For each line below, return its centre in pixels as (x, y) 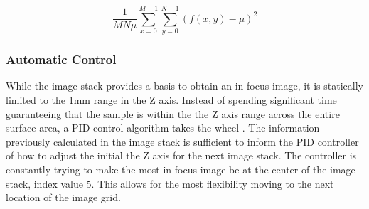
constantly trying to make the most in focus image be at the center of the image (181, 169)
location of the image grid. (63, 197)
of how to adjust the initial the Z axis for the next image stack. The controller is (181, 155)
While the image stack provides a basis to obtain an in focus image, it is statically (184, 86)
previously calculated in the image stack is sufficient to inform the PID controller (182, 141)
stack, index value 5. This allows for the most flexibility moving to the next (170, 183)
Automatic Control (61, 59)
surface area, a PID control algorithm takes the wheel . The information (163, 128)
